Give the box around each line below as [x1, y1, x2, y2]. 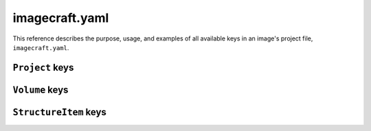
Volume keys [12, 84, 69, 95]
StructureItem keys [12, 106, 106, 118]
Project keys [12, 62, 74, 73]
